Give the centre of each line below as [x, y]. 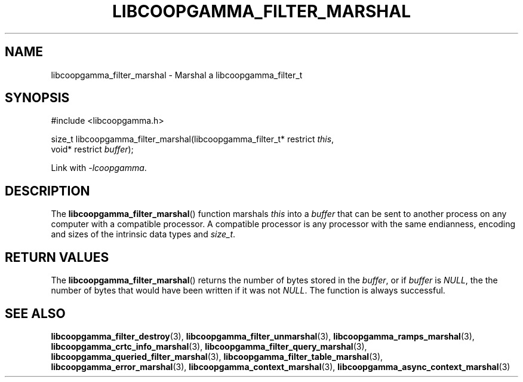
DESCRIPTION [47, 191]
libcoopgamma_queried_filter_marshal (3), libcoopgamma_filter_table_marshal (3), [217, 356]
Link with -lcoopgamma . [99, 168]
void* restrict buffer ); [92, 149]
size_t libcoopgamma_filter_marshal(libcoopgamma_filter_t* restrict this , [193, 139]
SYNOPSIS [37, 98]
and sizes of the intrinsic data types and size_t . [143, 234]
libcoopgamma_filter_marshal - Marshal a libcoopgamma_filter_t [177, 75]
